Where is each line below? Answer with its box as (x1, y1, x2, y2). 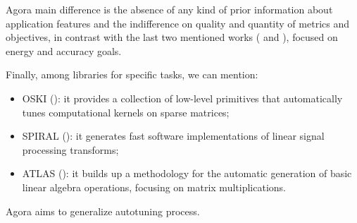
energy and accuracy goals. (6, 43, 122, 58)
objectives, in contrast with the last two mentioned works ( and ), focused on (6, 30, 338, 44)
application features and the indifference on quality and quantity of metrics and (6, 16, 349, 30)
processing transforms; (22, 142, 119, 157)
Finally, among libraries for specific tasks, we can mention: (6, 67, 258, 82)
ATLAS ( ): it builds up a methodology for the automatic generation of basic (22, 166, 352, 181)
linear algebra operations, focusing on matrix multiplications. (22, 179, 286, 194)
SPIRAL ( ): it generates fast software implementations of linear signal (22, 128, 325, 143)
